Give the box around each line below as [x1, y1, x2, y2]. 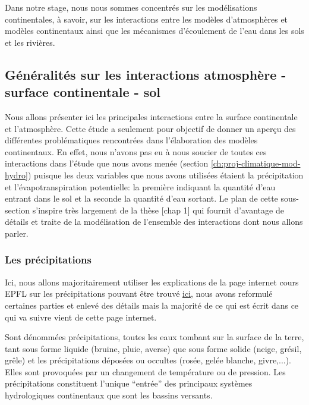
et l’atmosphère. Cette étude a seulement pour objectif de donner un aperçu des [5, 122, 296, 134]
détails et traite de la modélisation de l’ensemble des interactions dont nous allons [5, 215, 303, 228]
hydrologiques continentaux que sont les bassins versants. [5, 389, 213, 401]
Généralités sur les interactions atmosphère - [5, 65, 286, 83]
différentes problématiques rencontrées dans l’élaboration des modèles [5, 134, 258, 146]
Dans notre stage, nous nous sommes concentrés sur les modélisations [5, 1, 257, 13]
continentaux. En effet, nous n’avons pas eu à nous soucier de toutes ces [5, 145, 267, 158]
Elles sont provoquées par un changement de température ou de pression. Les [5, 365, 286, 378]
